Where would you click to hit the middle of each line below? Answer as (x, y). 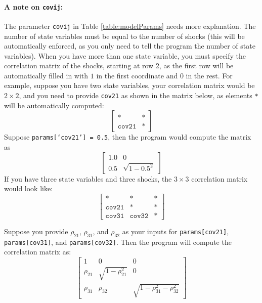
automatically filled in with (46, 75)
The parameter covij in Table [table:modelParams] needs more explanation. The (130, 26)
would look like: (29, 188)
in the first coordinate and (137, 75)
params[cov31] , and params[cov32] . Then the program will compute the (118, 242)
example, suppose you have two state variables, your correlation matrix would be (129, 85)
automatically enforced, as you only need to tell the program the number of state (130, 46)
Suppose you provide (36, 231)
